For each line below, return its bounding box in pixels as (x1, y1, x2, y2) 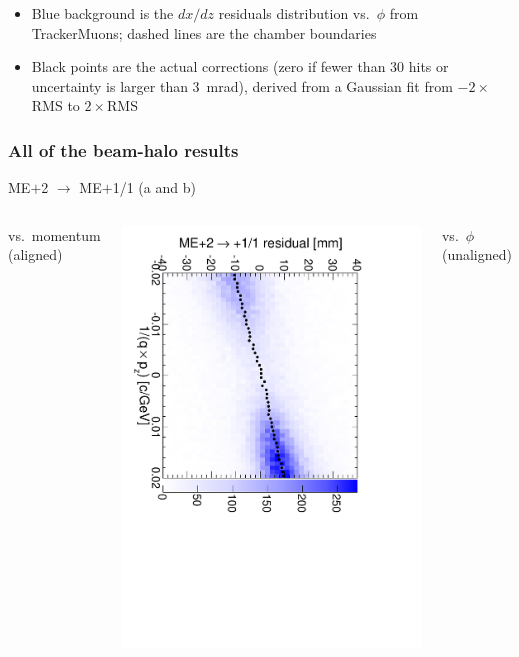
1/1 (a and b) (112, 177, 196, 198)
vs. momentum (8, 224, 101, 245)
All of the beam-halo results (8, 137, 239, 162)
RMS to (31, 95, 80, 116)
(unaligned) (441, 244, 512, 265)
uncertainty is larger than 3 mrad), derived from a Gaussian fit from (31, 75, 453, 96)
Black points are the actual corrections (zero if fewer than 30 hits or (31, 56, 449, 77)
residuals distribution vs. (218, 3, 370, 23)
